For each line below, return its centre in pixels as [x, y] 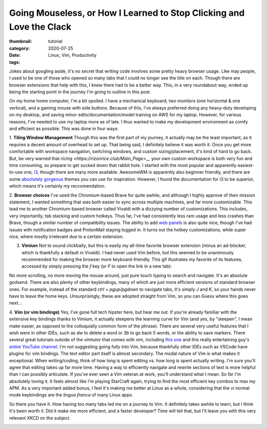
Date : [15, 55]
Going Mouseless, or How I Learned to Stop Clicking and [127, 13]
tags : [15, 62]
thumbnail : [21, 41]
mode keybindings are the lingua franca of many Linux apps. [71, 395]
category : [20, 48]
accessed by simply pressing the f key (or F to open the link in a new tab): [97, 266]
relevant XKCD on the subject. [40, 418]
